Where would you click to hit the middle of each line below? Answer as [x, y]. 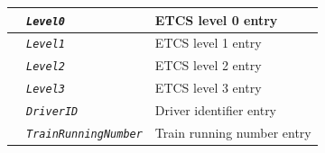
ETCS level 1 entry [208, 43]
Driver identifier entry [216, 110]
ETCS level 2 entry [208, 65]
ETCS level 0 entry [216, 19]
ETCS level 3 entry [208, 88]
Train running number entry [233, 133]
